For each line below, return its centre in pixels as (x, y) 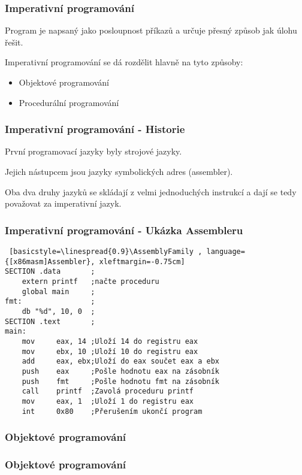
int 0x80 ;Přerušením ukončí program (112, 411)
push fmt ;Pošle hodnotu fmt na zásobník (120, 381)
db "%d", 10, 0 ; (58, 311)
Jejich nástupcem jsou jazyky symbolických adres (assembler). (119, 171)
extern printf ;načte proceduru (90, 281)
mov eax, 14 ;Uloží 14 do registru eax (110, 341)
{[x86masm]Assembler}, (50, 261)
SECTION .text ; (50, 321)
